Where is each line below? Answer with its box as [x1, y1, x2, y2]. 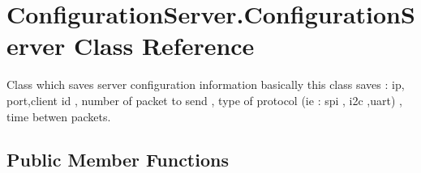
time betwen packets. [6, 108, 111, 124]
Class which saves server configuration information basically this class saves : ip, [6, 76, 405, 93]
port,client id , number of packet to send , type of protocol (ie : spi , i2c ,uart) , [6, 91, 402, 108]
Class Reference [73, 29, 255, 62]
